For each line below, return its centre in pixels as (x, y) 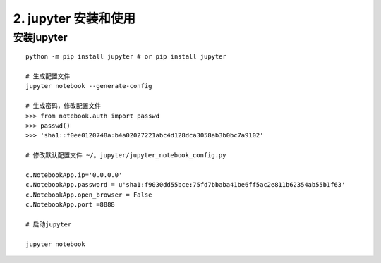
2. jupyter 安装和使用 (74, 18)
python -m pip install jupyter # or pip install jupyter (126, 57)
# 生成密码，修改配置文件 (64, 106)
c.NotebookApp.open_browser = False (89, 195)
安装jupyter (40, 37)
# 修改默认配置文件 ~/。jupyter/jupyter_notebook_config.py (126, 155)
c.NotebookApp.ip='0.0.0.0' (74, 175)
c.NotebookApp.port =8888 (71, 205)
